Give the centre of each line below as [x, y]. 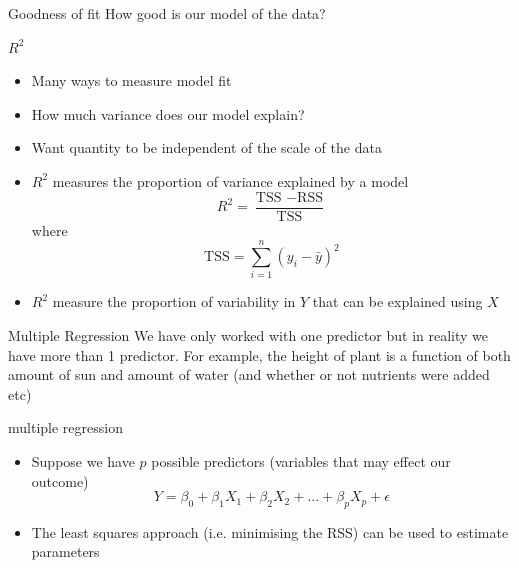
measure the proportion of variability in [174, 301]
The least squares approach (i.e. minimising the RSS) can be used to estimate [270, 531]
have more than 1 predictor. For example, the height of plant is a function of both [259, 354]
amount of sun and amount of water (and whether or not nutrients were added [249, 374]
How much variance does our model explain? [168, 113]
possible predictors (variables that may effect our [301, 460]
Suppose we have [83, 460]
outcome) [60, 480]
